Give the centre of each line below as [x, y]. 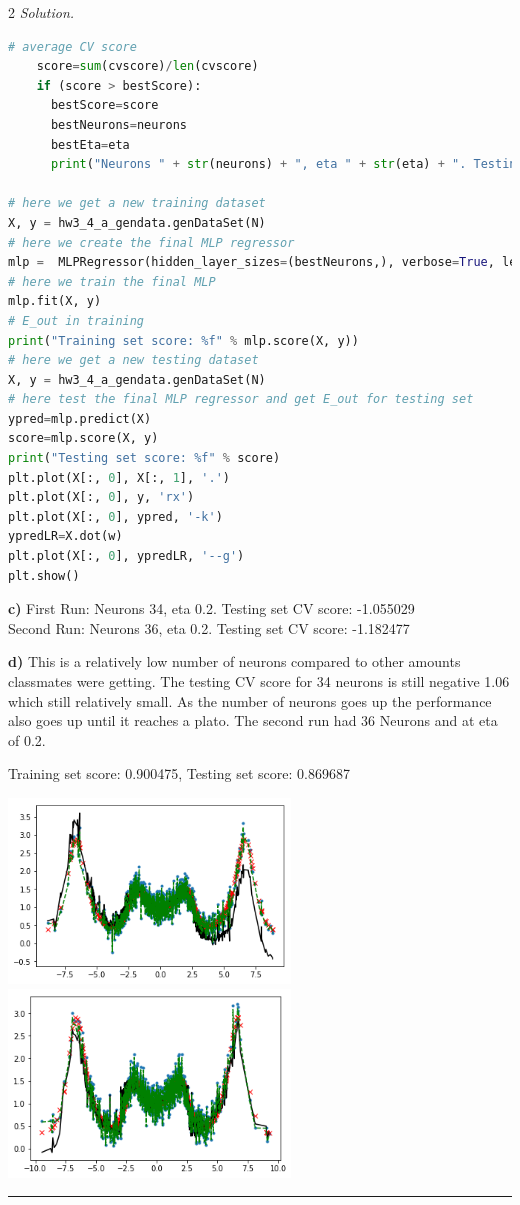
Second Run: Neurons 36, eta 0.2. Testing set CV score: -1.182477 [209, 627]
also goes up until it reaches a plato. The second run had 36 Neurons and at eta [253, 720]
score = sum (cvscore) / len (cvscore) [147, 66]
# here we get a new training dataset [137, 203]
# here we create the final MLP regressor [151, 242]
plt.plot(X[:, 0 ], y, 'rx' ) [101, 497]
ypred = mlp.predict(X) [80, 418]
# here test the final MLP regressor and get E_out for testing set [241, 399]
